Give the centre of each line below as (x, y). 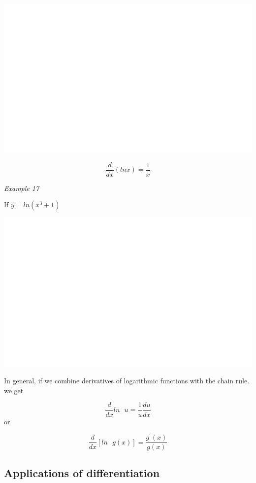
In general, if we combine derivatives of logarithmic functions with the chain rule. (127, 381)
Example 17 (22, 188)
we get (14, 390)
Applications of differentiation (82, 472)
